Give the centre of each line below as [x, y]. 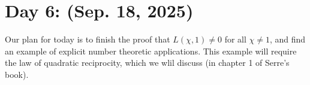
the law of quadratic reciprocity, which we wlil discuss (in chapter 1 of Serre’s [147, 63]
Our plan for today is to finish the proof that [88, 39]
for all [235, 39]
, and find [288, 39]
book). [17, 74]
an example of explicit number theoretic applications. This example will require [151, 51]
